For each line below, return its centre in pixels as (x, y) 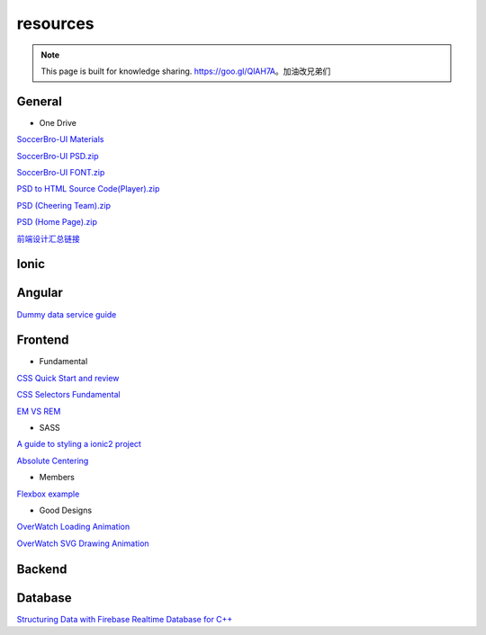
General (40, 101)
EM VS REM (39, 411)
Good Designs (66, 510)
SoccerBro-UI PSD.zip (58, 156)
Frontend (43, 340)
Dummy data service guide (67, 314)
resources (55, 23)
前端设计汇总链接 (48, 238)
